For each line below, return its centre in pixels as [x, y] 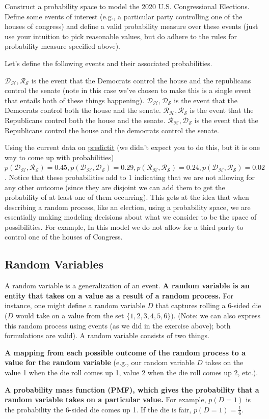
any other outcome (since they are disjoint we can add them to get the [115, 187]
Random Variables [54, 264]
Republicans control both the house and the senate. [85, 120]
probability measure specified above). [62, 46]
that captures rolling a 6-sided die [208, 305]
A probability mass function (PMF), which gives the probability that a [132, 389]
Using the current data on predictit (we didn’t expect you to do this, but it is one [132, 147]
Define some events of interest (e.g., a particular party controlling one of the [124, 16]
